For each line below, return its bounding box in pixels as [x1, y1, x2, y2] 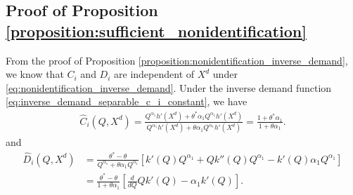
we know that [6, 67, 64, 81]
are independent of [114, 67, 195, 81]
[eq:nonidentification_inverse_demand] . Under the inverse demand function [6, 80, 332, 95]
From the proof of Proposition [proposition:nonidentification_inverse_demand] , [6, 53, 348, 67]
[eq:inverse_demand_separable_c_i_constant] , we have [6, 94, 248, 109]
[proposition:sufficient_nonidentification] [6, 20, 307, 41]
